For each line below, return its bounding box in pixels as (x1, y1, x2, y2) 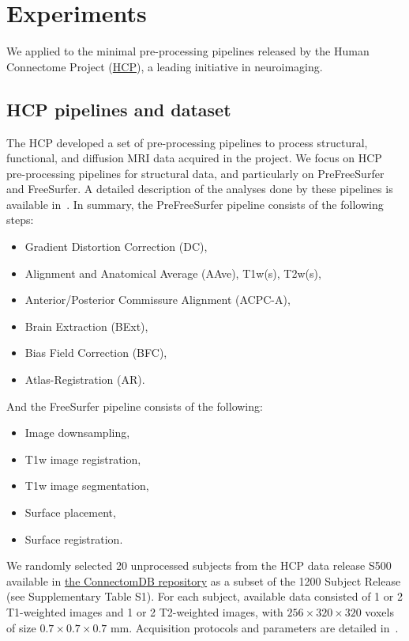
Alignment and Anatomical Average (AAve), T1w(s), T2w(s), (24, 264, 321, 281)
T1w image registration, (24, 450, 141, 467)
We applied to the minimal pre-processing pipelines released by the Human (6, 43, 370, 59)
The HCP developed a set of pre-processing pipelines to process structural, (6, 134, 368, 150)
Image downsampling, (24, 424, 130, 441)
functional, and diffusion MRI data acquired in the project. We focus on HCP (6, 150, 382, 166)
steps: (6, 211, 34, 228)
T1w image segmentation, (24, 477, 149, 494)
